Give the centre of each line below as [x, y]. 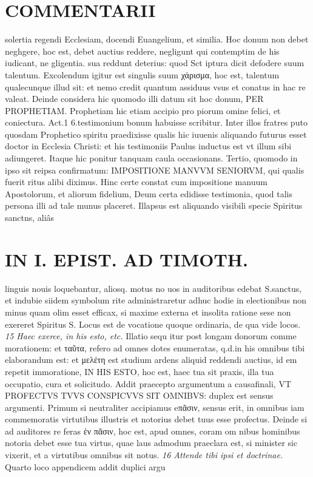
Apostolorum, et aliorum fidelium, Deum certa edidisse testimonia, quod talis [149, 193]
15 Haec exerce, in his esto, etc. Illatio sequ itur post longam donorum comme [151, 336]
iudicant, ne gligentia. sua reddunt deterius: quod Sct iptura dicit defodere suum [155, 63]
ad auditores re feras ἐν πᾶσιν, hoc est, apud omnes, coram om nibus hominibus [153, 431]
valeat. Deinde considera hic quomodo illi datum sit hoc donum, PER [134, 99]
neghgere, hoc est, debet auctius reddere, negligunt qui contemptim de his [142, 51]
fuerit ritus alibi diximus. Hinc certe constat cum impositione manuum [136, 182]
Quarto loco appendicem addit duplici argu [85, 466]
